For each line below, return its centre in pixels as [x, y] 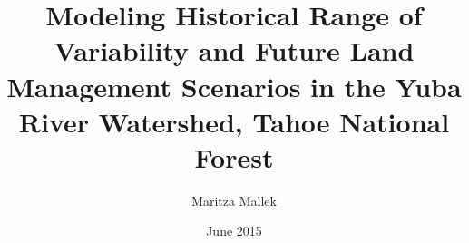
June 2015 [234, 231]
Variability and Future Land [234, 50]
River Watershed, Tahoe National [234, 121]
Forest [234, 156]
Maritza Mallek [234, 200]
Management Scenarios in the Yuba [234, 86]
